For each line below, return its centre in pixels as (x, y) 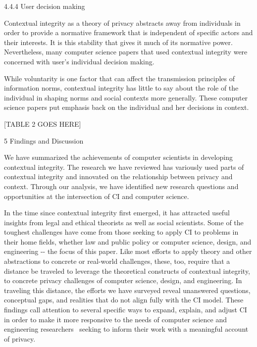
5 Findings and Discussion (44, 140)
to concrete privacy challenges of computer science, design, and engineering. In (123, 280)
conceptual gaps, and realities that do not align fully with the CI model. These (124, 300)
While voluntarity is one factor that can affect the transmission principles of (120, 78)
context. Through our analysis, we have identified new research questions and (121, 186)
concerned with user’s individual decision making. (79, 61)
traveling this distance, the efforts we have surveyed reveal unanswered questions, (127, 290)
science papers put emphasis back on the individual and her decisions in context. (127, 107)
